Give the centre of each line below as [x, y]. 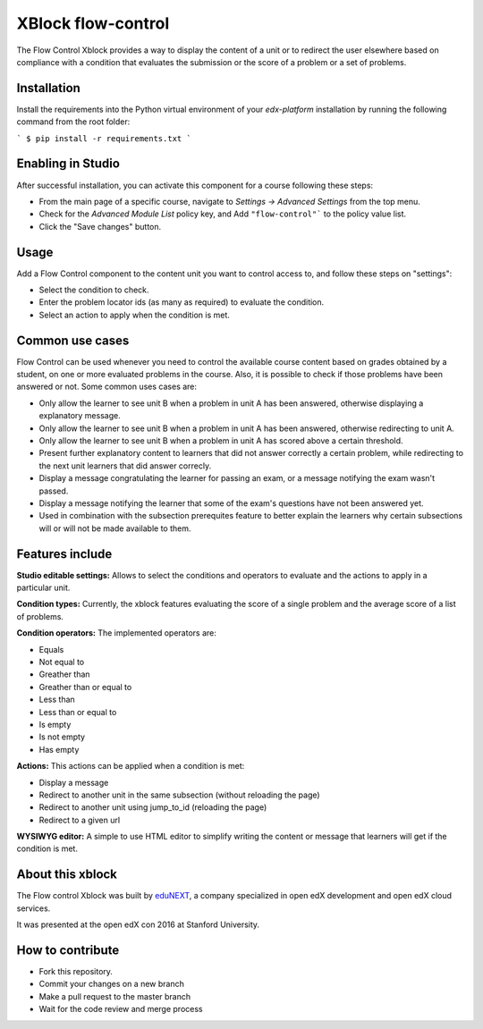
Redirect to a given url [80, 820]
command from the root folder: [73, 122]
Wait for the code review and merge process [121, 1009]
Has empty [59, 749]
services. [34, 908]
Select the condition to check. [94, 290]
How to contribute [68, 950]
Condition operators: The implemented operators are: [116, 633]
